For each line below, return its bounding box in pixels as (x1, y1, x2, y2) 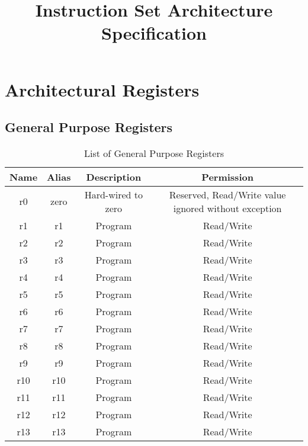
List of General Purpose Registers (84, 146, 224, 160)
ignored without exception (173, 201, 282, 215)
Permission (201, 169, 254, 184)
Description (86, 169, 142, 184)
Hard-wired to (84, 187, 143, 201)
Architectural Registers (5, 77, 200, 101)
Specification (101, 21, 207, 45)
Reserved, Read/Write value (169, 187, 286, 201)
